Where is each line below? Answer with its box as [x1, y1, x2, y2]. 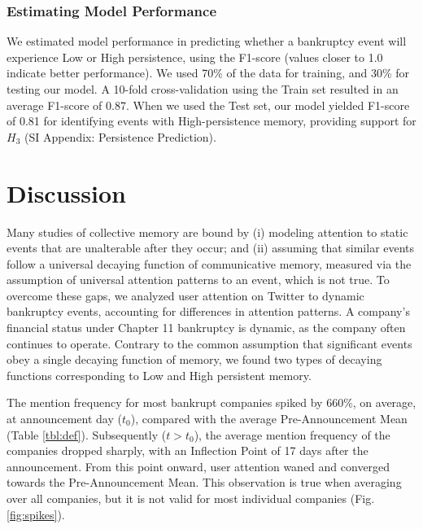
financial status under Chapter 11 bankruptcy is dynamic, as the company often [7, 319, 406, 336]
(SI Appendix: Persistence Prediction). [24, 128, 216, 145]
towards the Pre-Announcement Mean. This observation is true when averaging [7, 474, 402, 491]
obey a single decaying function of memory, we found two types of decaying [7, 351, 382, 368]
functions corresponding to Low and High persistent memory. [7, 366, 312, 383]
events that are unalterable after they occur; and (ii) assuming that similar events [7, 239, 415, 256]
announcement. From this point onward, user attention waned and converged [7, 457, 390, 474]
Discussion [7, 176, 126, 209]
